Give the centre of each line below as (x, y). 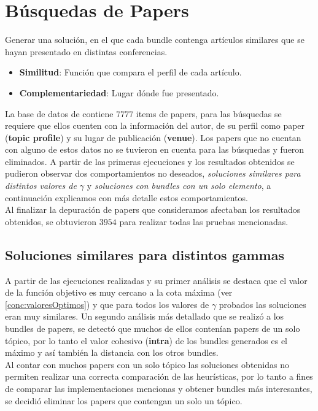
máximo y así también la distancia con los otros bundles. (112, 352)
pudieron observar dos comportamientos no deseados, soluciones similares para (153, 173)
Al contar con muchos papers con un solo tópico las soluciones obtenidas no (147, 364)
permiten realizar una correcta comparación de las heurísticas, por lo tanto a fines (159, 376)
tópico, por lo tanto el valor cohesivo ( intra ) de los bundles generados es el (146, 340)
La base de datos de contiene (59, 113)
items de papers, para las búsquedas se (209, 113)
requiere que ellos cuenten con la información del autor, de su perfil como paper (155, 125)
